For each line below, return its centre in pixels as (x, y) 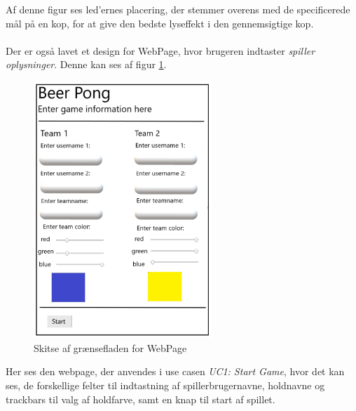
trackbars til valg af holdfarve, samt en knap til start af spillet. (141, 399)
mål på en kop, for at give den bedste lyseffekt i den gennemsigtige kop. (160, 23)
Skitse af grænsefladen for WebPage (110, 347)
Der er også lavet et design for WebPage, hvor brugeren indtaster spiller (160, 50)
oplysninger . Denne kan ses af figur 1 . (86, 64)
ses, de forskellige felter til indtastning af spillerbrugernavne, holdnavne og (165, 385)
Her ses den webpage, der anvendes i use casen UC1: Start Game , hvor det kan (175, 371)
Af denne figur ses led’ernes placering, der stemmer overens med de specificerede (178, 9)
